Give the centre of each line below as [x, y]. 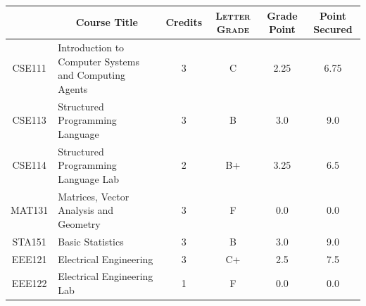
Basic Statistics [91, 241]
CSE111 [29, 68]
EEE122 [29, 283]
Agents [73, 88]
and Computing [91, 75]
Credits [184, 22]
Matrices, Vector [94, 196]
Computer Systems [99, 61]
